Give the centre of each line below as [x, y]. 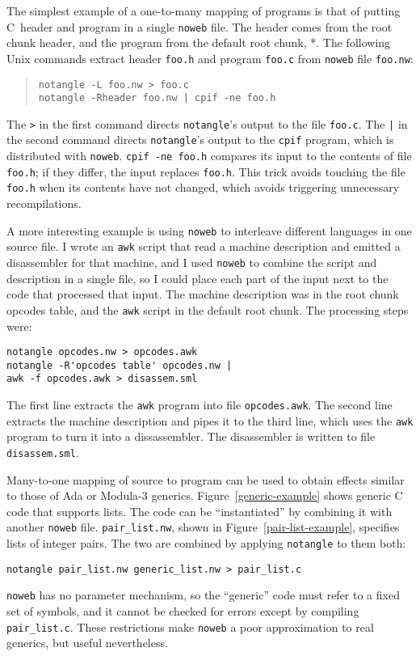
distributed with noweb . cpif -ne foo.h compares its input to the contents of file [209, 156]
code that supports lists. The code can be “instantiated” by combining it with [199, 511]
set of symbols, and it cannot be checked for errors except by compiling [183, 611]
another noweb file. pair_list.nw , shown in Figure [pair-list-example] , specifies [203, 527]
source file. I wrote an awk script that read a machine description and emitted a [204, 246]
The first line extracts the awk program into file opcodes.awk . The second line [199, 405]
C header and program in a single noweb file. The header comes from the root [199, 26]
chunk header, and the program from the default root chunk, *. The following [199, 42]
